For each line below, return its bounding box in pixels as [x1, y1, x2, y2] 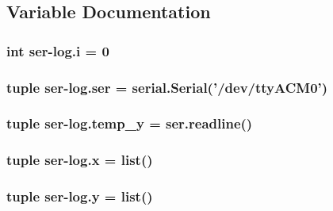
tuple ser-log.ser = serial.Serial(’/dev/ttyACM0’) [6, 77, 328, 97]
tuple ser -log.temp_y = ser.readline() [6, 113, 253, 133]
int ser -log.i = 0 [6, 40, 109, 60]
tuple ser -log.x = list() [6, 150, 153, 170]
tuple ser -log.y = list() [6, 186, 153, 206]
